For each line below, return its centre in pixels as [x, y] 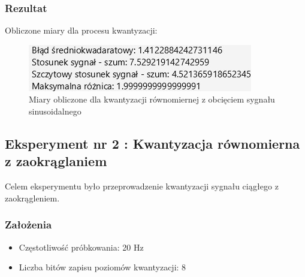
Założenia [28, 225]
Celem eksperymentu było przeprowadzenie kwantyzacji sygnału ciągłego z [142, 186]
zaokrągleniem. [32, 198]
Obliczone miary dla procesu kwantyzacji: [81, 30]
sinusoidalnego [55, 111]
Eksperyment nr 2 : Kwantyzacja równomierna [152, 143]
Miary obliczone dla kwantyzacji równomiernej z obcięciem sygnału [152, 99]
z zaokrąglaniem [56, 161]
